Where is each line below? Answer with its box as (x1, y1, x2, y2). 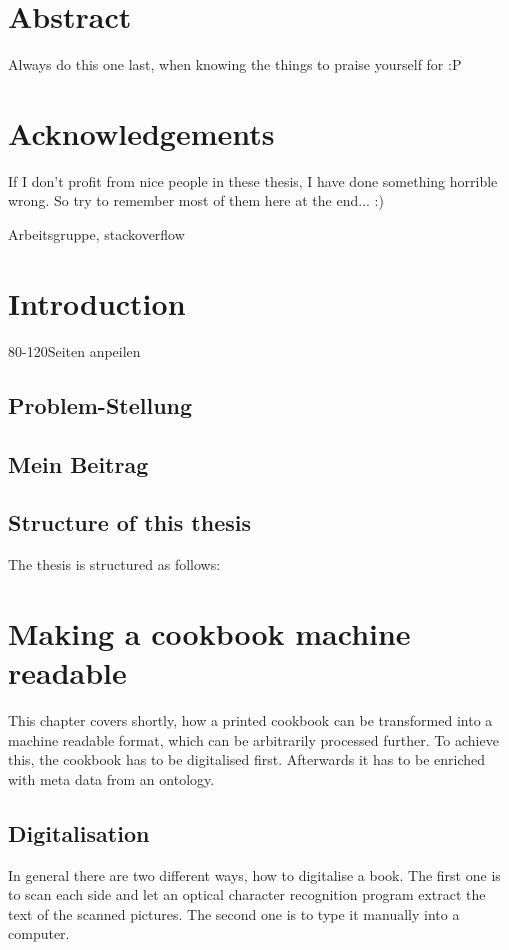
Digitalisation (8, 817, 150, 848)
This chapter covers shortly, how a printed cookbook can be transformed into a (8, 710, 493, 731)
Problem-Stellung (8, 389, 193, 420)
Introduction (8, 282, 186, 323)
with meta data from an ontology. (8, 768, 215, 789)
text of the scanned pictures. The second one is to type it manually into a (8, 903, 460, 924)
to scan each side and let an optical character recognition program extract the (8, 884, 486, 905)
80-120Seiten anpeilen (8, 340, 141, 361)
